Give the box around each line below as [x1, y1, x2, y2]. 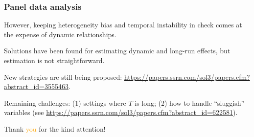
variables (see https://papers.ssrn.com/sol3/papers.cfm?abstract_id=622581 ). [4, 107, 238, 117]
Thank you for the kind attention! [4, 123, 106, 134]
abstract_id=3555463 [4, 81, 69, 91]
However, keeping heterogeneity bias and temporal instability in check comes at [4, 20, 242, 30]
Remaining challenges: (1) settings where [4, 97, 126, 108]
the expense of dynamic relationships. [4, 29, 116, 39]
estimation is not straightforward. [4, 55, 105, 65]
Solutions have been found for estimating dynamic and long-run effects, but [4, 46, 231, 56]
